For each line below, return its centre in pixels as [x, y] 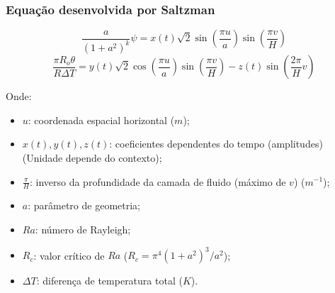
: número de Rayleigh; [83, 229]
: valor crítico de [69, 255]
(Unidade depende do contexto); [92, 157]
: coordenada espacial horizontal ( [101, 120]
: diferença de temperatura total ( [109, 281]
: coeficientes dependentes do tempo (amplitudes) [216, 144]
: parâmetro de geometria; [84, 205]
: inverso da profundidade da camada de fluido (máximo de [158, 181]
